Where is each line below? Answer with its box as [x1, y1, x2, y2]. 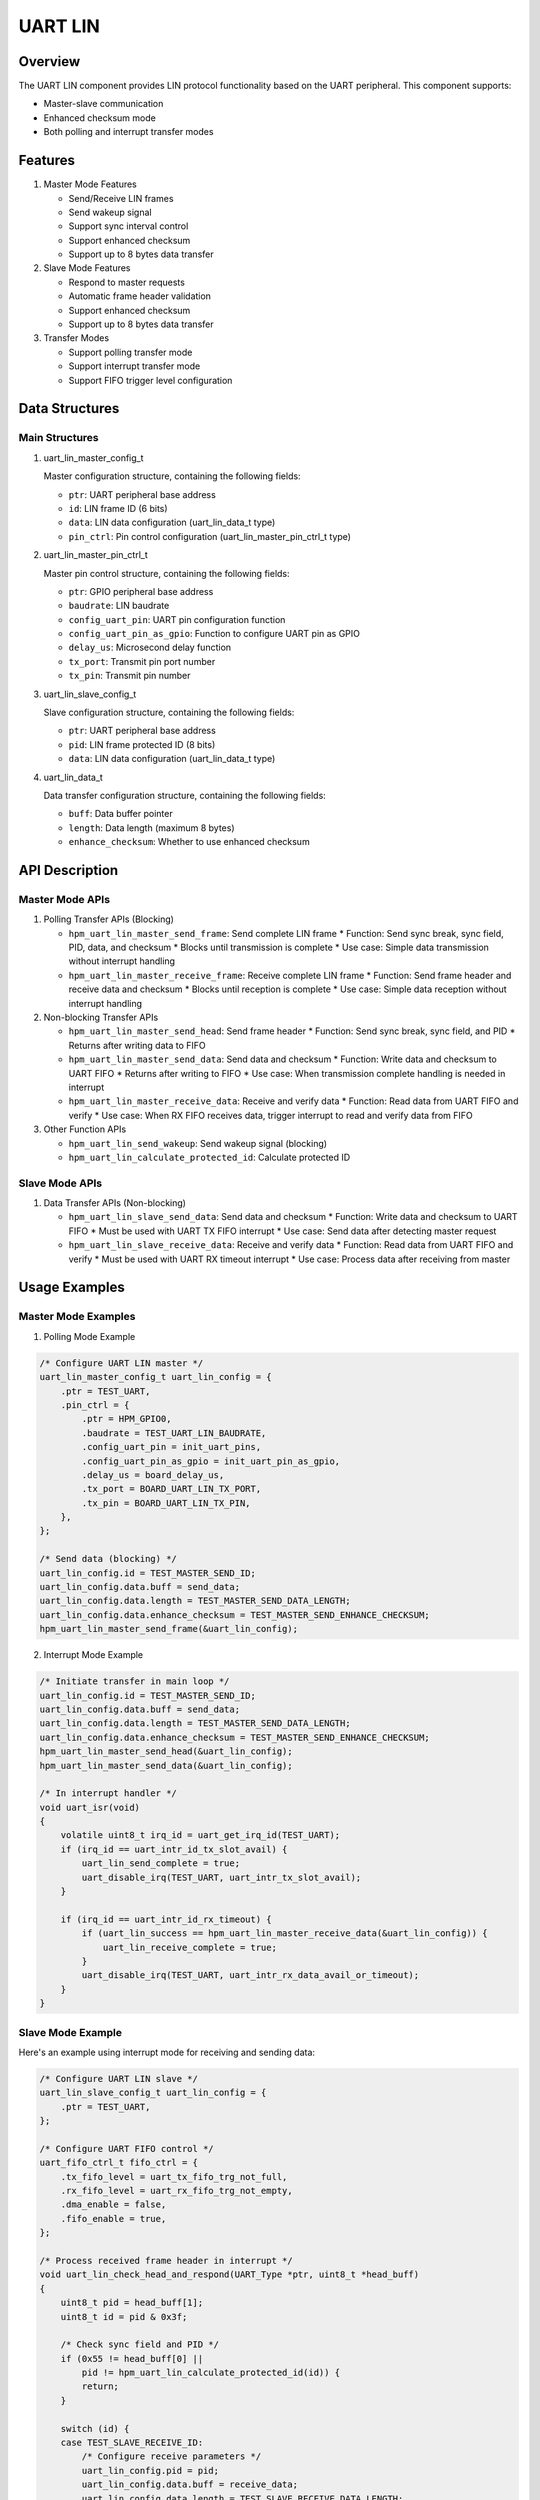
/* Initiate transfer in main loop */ [39, 1676, 230, 1687]
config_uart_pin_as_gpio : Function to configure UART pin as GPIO [68, 628, 360, 640]
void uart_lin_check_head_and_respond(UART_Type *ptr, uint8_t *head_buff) [39, 2269, 420, 2280]
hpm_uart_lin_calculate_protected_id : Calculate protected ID [68, 1151, 351, 1163]
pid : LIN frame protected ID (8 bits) [68, 738, 216, 750]
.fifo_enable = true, [60, 2213, 167, 2224]
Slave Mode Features [43, 262, 131, 274]
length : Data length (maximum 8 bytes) [68, 821, 235, 834]
